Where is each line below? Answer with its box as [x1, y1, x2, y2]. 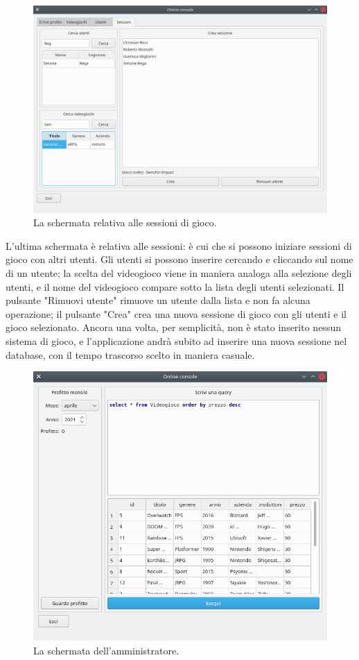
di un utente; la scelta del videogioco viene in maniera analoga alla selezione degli [6, 266, 352, 280]
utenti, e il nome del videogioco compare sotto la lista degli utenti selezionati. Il [6, 279, 344, 294]
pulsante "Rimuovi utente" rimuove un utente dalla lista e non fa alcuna [6, 293, 310, 307]
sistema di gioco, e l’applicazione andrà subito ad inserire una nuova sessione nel [6, 334, 347, 348]
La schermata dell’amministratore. [33, 643, 179, 657]
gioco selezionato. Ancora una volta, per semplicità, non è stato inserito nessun [6, 320, 341, 335]
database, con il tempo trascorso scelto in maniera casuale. [6, 347, 255, 362]
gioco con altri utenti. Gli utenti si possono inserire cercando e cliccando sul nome [6, 252, 353, 266]
